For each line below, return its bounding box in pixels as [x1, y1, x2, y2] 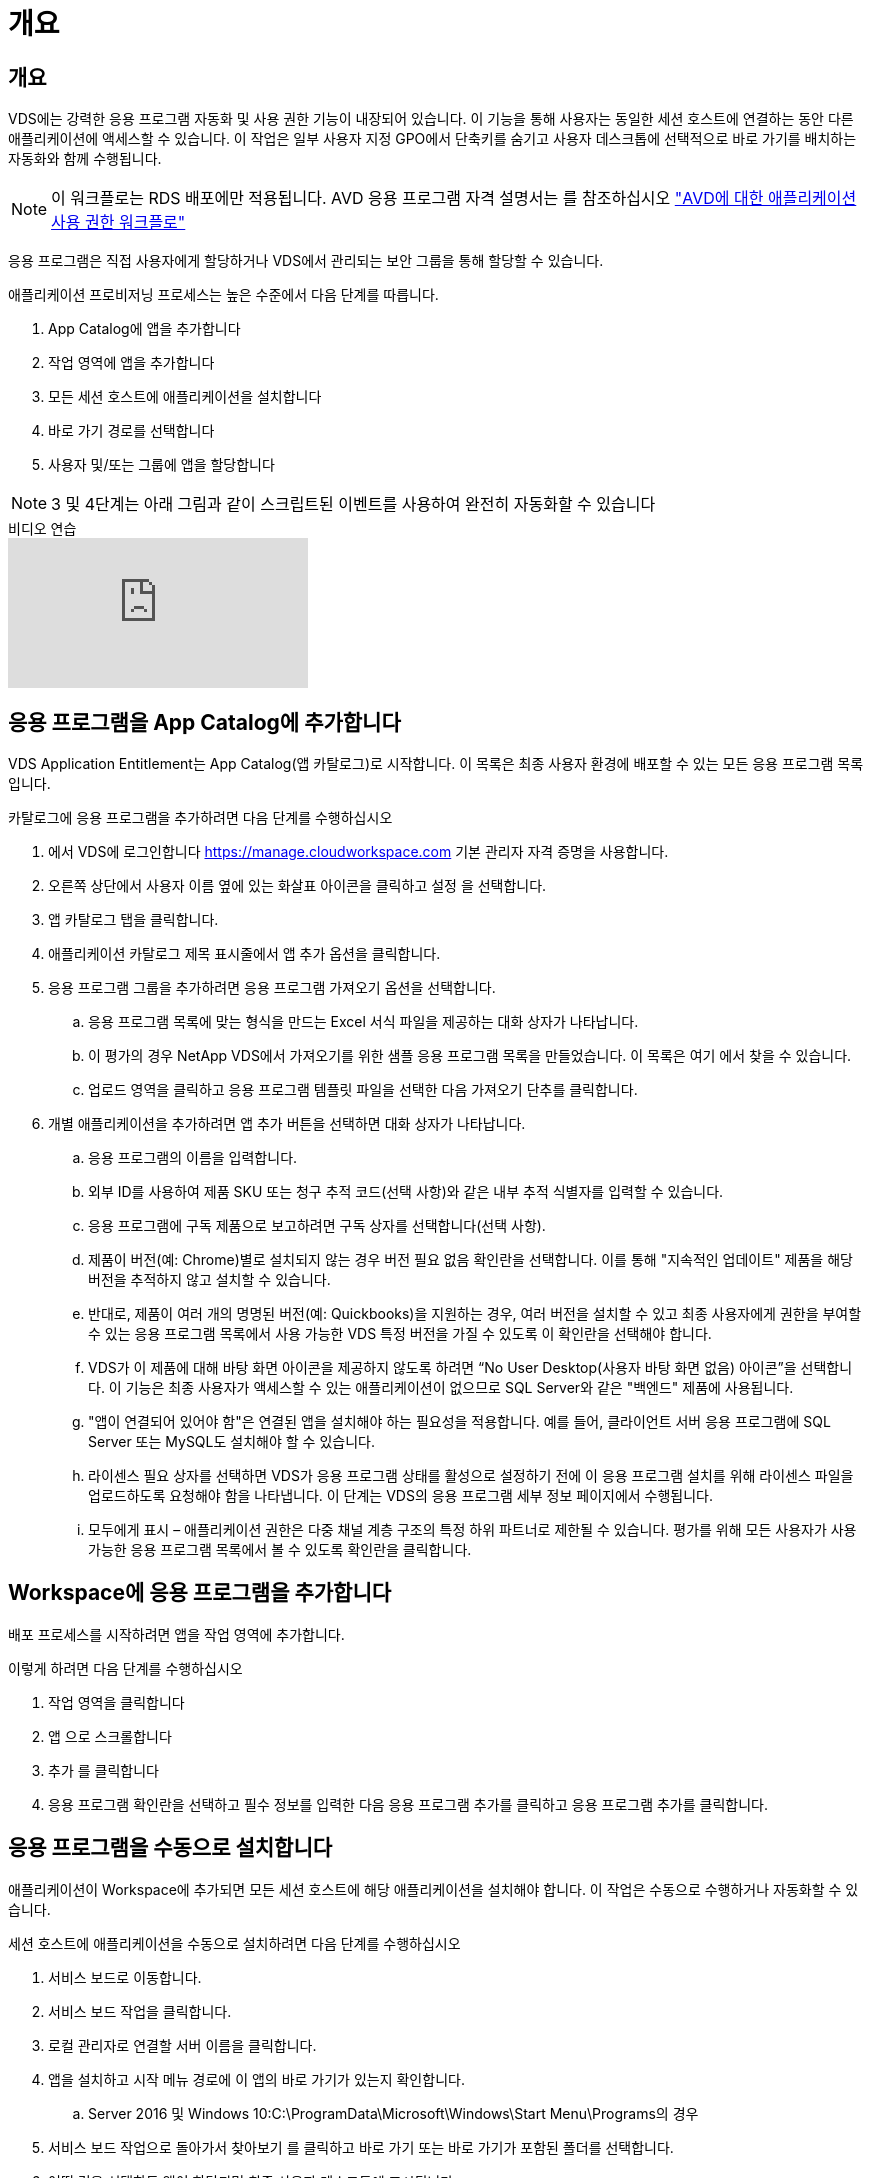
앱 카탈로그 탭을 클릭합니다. [48, 911, 219, 929]
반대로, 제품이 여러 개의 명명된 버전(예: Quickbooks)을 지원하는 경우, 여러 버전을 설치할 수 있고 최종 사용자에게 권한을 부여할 [88, 1305, 862, 1323]
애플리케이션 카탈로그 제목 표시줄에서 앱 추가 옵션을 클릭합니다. [48, 945, 441, 963]
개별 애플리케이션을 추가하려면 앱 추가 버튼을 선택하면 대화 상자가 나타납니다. [48, 1115, 526, 1133]
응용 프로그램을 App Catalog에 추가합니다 [8, 709, 401, 735]
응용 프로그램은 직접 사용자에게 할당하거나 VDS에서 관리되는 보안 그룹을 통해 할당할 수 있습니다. [8, 252, 604, 270]
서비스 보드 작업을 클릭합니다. [48, 2002, 232, 2020]
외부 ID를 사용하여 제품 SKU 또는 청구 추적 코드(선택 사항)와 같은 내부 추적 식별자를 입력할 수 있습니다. [88, 1183, 724, 1201]
